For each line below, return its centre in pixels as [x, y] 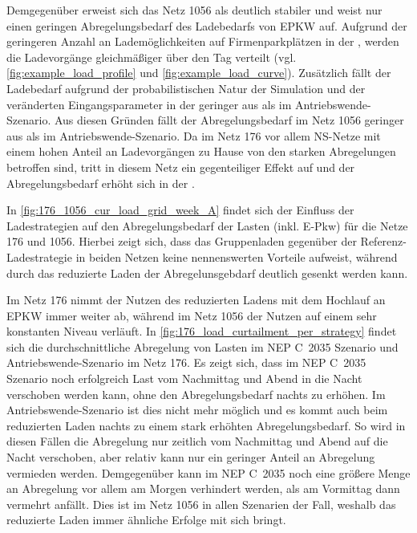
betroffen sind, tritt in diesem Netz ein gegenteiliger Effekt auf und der [181, 167]
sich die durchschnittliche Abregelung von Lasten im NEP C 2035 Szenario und [202, 346]
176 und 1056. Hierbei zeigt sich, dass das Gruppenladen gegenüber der [182, 241]
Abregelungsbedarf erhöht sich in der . [101, 183]
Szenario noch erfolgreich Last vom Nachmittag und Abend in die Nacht [184, 378]
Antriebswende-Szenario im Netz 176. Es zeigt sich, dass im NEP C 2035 [186, 362]
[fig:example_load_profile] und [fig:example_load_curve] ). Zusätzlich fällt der [199, 73]
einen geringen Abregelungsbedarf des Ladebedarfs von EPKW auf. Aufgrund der [207, 25]
